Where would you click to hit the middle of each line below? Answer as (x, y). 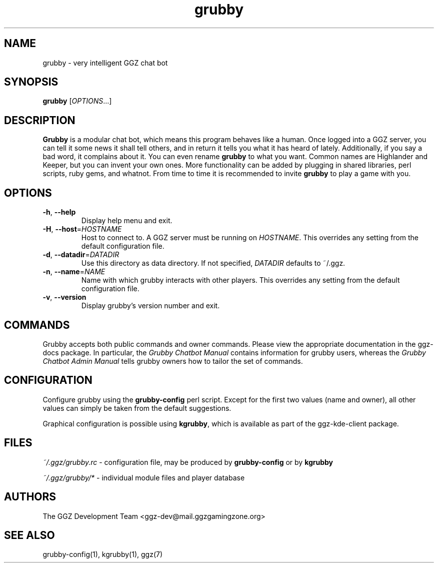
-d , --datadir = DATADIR (81, 255)
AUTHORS (30, 497)
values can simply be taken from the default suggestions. (137, 408)
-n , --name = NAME (74, 272)
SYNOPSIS (31, 82)
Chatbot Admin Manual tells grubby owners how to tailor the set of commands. (173, 361)
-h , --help (59, 212)
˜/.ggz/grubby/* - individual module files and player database (144, 477)
